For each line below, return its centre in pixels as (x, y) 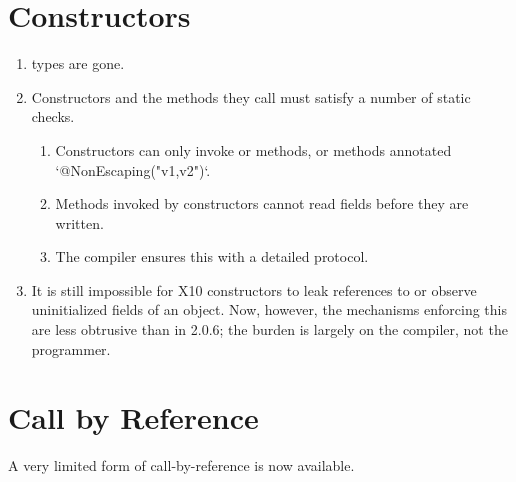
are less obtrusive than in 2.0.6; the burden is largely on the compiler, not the (269, 329)
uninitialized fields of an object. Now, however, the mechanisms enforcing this (269, 309)
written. (79, 222)
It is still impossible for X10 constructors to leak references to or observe (254, 289)
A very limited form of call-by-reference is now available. (181, 465)
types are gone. (78, 63)
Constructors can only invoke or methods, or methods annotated (253, 149)
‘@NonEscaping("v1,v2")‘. (133, 169)
